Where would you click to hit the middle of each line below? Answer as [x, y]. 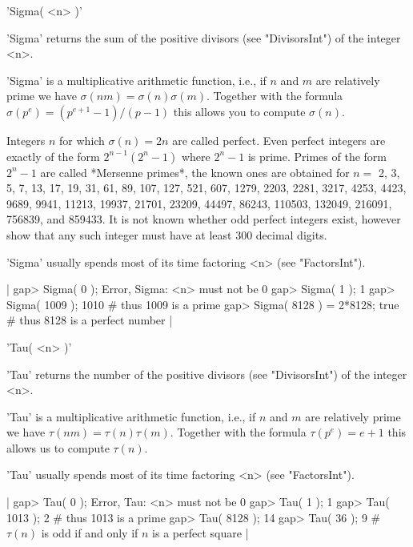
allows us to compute [58, 447]
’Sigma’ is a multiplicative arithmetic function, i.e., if [136, 80]
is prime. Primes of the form [317, 156]
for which [82, 140]
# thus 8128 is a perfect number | [90, 320]
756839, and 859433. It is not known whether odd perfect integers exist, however [204, 219]
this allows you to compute [239, 111]
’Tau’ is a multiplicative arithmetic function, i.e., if [131, 416]
